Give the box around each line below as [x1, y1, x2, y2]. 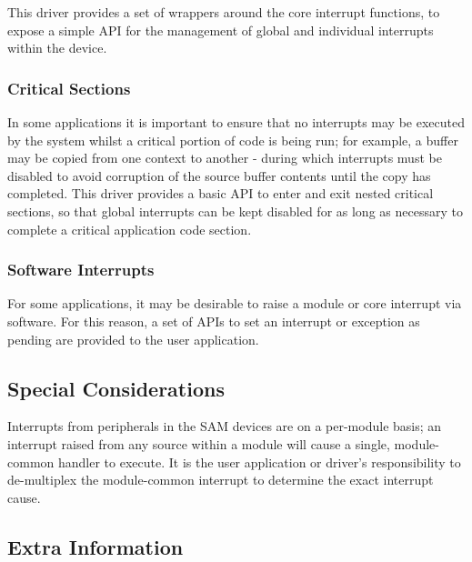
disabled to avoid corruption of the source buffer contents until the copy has [7, 166, 431, 185]
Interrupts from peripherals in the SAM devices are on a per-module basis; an [7, 416, 442, 436]
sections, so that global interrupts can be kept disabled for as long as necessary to [7, 201, 463, 220]
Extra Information [7, 532, 184, 560]
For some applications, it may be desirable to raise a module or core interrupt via [7, 294, 462, 313]
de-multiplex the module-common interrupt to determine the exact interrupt [7, 470, 434, 489]
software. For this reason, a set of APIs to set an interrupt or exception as [7, 311, 420, 330]
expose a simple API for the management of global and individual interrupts [7, 20, 434, 39]
